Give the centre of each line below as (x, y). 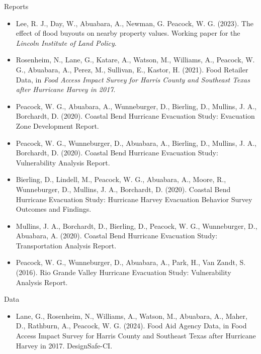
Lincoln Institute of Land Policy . (66, 42)
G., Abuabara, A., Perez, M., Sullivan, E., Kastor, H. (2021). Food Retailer (132, 69)
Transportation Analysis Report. (66, 245)
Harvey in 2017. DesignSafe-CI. (64, 345)
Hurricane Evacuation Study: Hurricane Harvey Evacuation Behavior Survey (134, 199)
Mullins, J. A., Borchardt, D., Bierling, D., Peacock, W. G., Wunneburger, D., (137, 226)
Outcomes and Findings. (54, 209)
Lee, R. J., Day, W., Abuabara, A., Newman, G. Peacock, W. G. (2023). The (135, 23)
